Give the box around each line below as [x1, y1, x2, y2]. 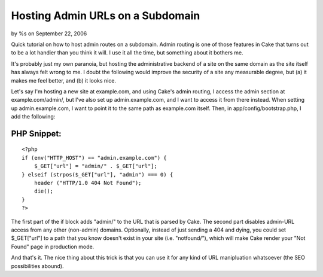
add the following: [11, 113, 56, 120]
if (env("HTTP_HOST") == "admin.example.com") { [22, 154, 167, 161]
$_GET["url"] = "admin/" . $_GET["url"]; [33, 163, 158, 170]
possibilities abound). [11, 262, 64, 269]
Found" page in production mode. [11, 243, 95, 250]
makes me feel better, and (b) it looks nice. [11, 77, 117, 84]
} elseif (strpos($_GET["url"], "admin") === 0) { [22, 171, 173, 178]
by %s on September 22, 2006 [11, 30, 87, 37]
